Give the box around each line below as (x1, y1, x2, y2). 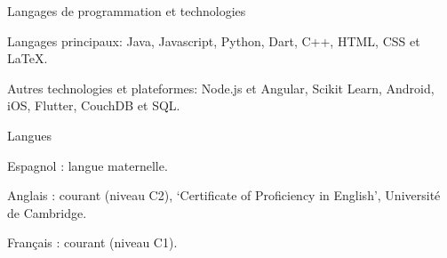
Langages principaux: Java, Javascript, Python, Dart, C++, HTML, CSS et (7, 31, 420, 50)
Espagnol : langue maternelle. (7, 156, 168, 174)
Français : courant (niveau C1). (7, 233, 178, 252)
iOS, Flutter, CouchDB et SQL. (7, 96, 180, 115)
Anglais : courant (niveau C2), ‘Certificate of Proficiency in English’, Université (7, 186, 441, 205)
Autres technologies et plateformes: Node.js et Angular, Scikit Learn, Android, (7, 78, 435, 97)
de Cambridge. (7, 203, 87, 222)
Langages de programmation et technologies (7, 2, 246, 20)
